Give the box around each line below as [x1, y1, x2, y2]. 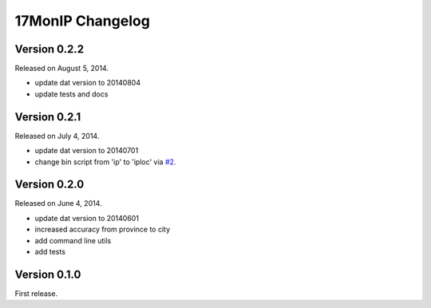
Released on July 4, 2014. [14, 131, 100, 140]
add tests [34, 247, 65, 256]
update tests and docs [34, 89, 109, 99]
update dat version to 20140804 [34, 78, 141, 88]
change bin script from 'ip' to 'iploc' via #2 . [34, 156, 176, 167]
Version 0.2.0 [14, 178, 85, 192]
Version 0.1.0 [14, 267, 81, 281]
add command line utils [34, 235, 112, 245]
